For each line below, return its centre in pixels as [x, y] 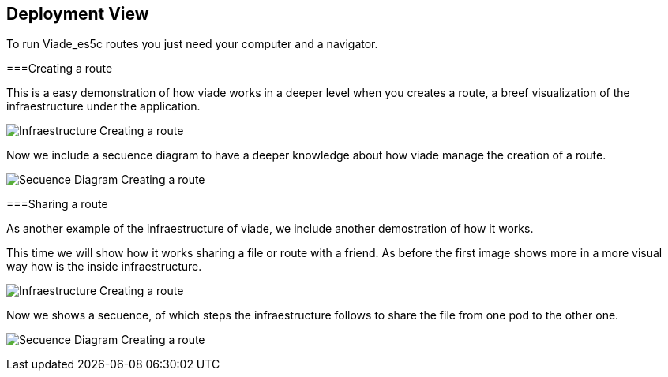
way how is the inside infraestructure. [104, 267]
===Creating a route [60, 69]
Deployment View [78, 14]
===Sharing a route [57, 204]
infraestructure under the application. [103, 106]
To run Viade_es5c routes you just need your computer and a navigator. [192, 44]
